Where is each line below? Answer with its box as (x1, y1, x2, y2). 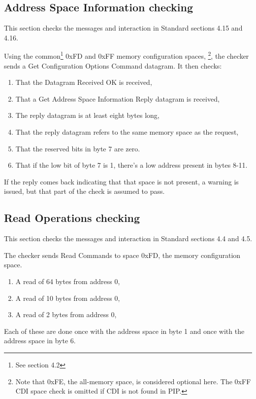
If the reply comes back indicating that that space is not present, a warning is (4, 176, 239, 186)
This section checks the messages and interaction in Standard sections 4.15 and (4, 23, 243, 33)
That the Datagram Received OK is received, (15, 77, 152, 87)
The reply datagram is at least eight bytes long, (15, 110, 160, 120)
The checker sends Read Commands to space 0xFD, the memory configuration (4, 250, 241, 260)
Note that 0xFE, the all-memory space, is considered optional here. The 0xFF (15, 376, 251, 386)
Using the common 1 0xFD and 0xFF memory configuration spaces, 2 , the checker (4, 49, 249, 61)
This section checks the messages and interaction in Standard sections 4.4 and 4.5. (4, 233, 252, 244)
